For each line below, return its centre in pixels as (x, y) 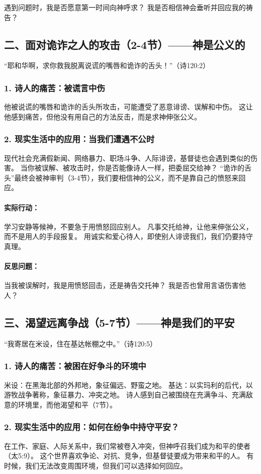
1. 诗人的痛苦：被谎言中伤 (55, 87)
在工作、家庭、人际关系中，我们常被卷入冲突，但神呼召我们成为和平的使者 (127, 446)
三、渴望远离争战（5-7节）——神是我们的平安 (119, 322)
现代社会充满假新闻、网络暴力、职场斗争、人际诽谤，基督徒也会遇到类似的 (127, 158)
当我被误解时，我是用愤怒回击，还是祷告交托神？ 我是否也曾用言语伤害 (121, 285)
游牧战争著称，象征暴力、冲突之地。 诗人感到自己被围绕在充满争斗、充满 (125, 395)
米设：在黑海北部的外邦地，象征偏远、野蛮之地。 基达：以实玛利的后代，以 (128, 384)
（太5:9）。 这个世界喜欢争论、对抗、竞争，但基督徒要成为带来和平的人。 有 (129, 456)
